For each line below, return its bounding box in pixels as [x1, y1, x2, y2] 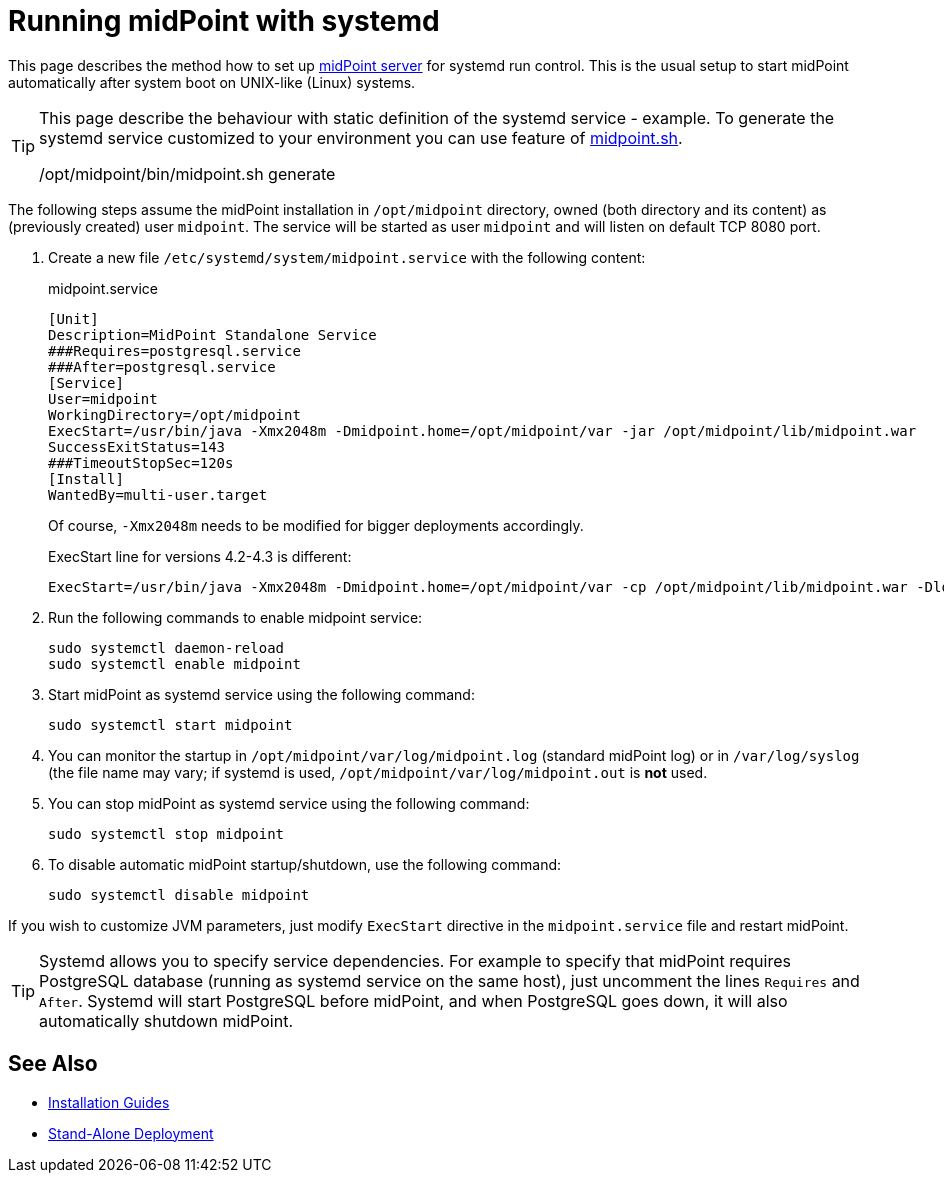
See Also [8, 1051, 98, 1077]
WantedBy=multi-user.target [48, 486, 268, 503]
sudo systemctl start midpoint [48, 716, 293, 733]
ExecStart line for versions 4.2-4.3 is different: [48, 547, 352, 565]
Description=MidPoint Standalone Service [48, 326, 377, 343]
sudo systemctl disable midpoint [48, 886, 310, 903]
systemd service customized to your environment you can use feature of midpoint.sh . [39, 127, 683, 148]
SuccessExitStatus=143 [48, 438, 226, 455]
